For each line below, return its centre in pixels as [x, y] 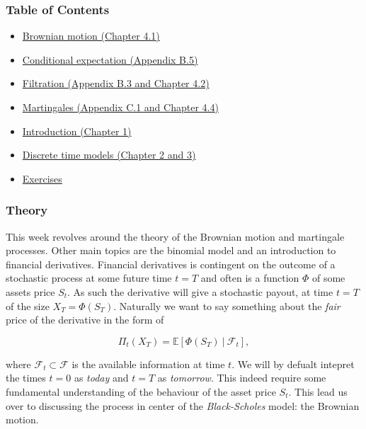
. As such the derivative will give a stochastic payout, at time [200, 291]
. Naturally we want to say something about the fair [227, 305]
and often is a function [250, 278]
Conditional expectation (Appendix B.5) [110, 59]
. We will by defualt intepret [293, 364]
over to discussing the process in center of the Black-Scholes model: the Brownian [183, 405]
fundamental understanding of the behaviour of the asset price [141, 391]
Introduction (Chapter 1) [77, 131]
